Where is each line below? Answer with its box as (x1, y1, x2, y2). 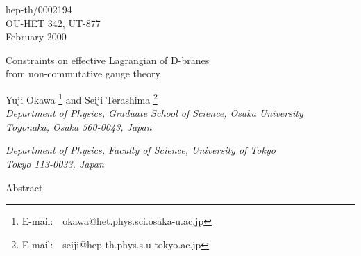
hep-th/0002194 (6, 2, 72, 16)
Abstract (6, 179, 43, 194)
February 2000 (6, 29, 67, 44)
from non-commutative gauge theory (6, 66, 160, 81)
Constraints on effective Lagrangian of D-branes (6, 52, 210, 67)
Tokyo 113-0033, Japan (6, 157, 104, 170)
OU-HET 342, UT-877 (6, 15, 101, 30)
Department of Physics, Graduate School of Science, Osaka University (6, 106, 303, 120)
